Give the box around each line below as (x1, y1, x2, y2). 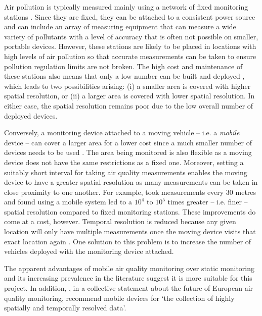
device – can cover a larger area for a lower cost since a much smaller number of (4, 137, 252, 147)
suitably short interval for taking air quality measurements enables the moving (4, 167, 247, 177)
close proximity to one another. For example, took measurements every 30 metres (4, 186, 256, 197)
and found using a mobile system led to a (4, 196, 133, 207)
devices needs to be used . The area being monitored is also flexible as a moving (4, 147, 252, 157)
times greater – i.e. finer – (167, 196, 248, 207)
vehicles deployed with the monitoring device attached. (4, 246, 174, 256)
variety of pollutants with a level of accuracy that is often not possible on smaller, (4, 31, 258, 41)
